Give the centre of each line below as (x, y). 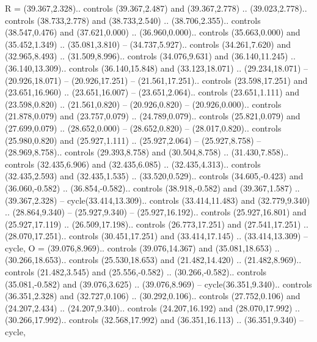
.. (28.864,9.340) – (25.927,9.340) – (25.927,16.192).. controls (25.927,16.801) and (156, 212)
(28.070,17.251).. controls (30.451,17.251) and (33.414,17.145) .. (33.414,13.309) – (156, 236)
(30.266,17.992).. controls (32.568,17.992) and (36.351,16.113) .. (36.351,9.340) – (154, 320)
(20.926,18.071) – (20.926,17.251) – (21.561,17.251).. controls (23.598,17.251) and (156, 80)
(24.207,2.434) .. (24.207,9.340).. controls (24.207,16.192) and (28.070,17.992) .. (152, 307)
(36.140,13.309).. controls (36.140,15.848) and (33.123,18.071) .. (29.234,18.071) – (156, 68)
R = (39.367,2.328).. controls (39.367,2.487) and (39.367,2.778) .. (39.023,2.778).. (156, 8)
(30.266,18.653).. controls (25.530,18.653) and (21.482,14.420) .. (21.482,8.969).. (153, 260)
